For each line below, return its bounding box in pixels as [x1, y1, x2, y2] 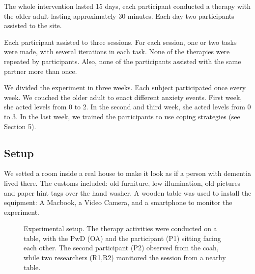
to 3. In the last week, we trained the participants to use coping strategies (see [4, 111, 240, 121]
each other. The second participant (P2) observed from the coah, [24, 242, 219, 253]
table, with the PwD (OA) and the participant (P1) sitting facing [24, 233, 221, 243]
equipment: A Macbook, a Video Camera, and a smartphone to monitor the [4, 197, 232, 207]
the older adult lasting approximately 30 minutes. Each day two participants [4, 10, 234, 21]
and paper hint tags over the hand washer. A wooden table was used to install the [4, 187, 252, 198]
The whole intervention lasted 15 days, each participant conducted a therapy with [4, 1, 251, 11]
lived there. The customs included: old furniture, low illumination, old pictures [4, 177, 241, 188]
